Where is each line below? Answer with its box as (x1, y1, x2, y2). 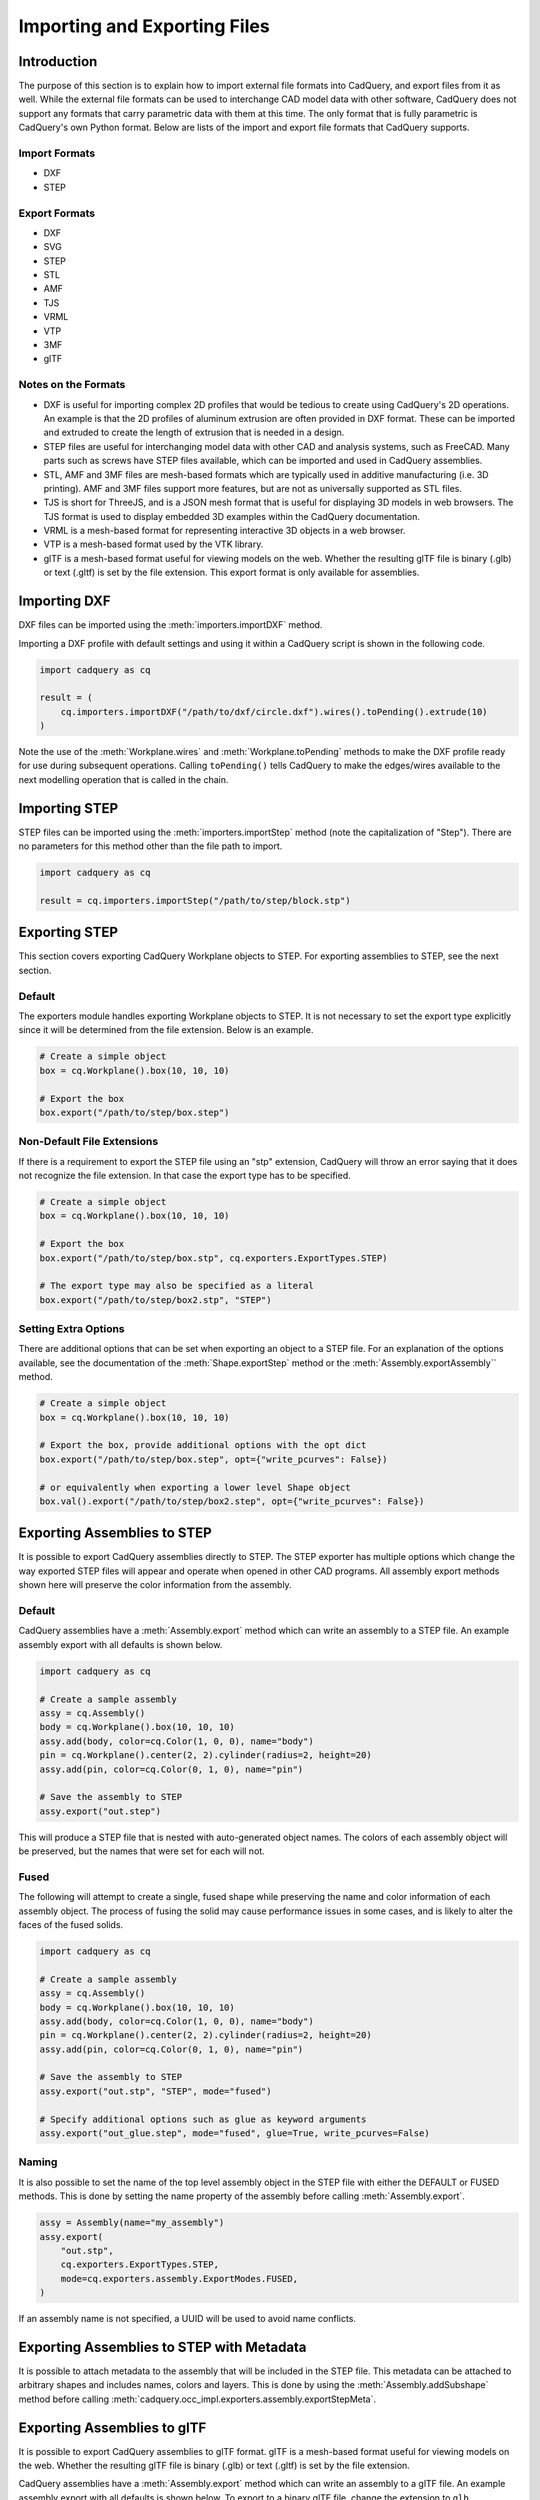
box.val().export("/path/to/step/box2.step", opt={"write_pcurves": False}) (39, 1495, 425, 1507)
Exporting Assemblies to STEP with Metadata (18, 2338, 307, 2355)
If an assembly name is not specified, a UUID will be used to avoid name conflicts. (18, 2313, 357, 2325)
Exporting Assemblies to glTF (18, 2419, 207, 2436)
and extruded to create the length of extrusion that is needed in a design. (43, 426, 345, 439)
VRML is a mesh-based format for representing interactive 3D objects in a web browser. (43, 525, 406, 537)
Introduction (18, 53, 98, 70)
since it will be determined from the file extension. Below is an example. (18, 1024, 314, 1036)
